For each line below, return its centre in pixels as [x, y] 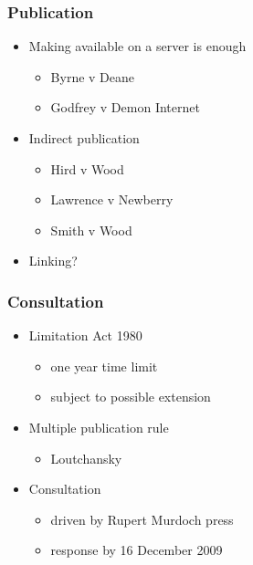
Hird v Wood [87, 168]
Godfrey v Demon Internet [125, 107]
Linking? [53, 261]
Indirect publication [84, 138]
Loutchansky [86, 458]
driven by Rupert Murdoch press [142, 519]
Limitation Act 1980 [85, 335]
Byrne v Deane [93, 76]
